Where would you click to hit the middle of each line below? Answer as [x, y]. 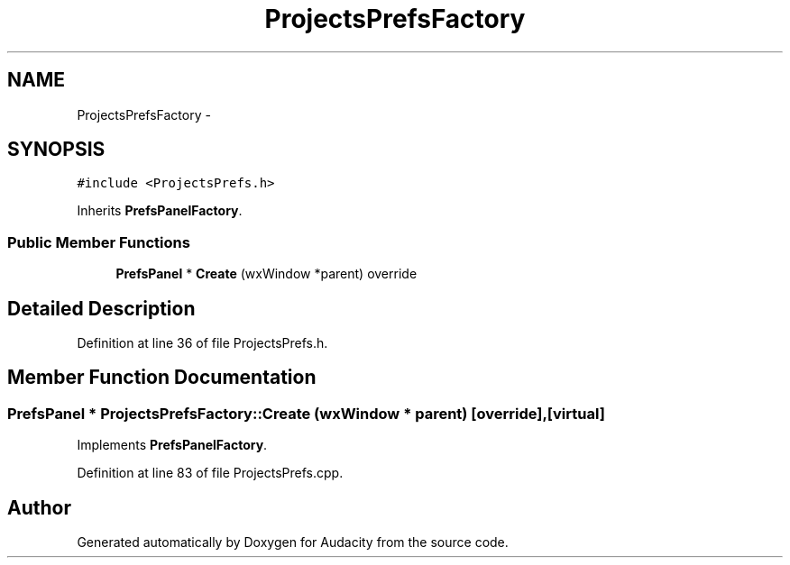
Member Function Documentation [162, 378]
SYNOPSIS [56, 150]
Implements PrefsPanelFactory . [172, 445]
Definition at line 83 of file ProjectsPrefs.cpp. [210, 473]
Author [39, 507]
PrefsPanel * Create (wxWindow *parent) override [266, 274]
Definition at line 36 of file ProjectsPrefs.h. [202, 343]
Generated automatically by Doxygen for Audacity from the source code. [293, 542]
